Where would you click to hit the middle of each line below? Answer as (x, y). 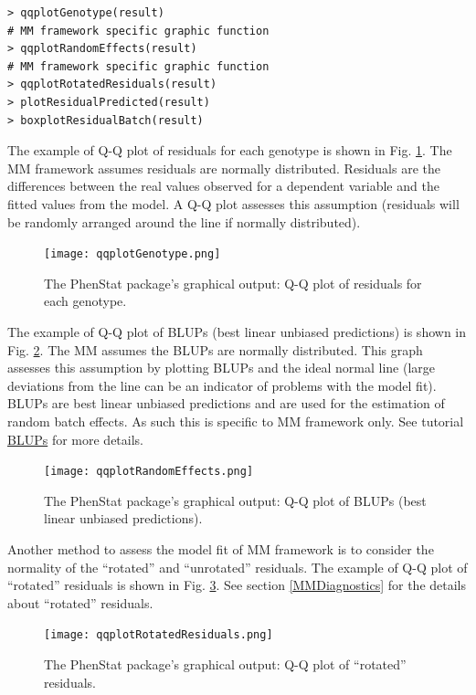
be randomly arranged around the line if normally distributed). (184, 221)
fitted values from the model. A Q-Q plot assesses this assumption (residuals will (233, 203)
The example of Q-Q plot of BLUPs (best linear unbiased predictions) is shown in (237, 331)
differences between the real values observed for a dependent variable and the (223, 186)
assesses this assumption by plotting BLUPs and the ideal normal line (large (222, 368)
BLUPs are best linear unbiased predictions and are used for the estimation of (226, 403)
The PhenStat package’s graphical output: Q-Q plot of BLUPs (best (235, 500)
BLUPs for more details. (75, 439)
